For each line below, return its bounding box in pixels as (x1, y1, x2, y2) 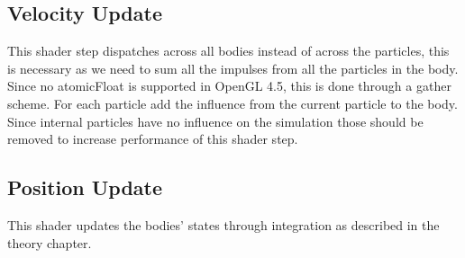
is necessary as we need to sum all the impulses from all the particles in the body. (7, 58, 459, 77)
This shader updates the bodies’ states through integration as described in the (7, 215, 440, 234)
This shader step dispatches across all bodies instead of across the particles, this (7, 41, 450, 60)
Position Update (7, 173, 163, 201)
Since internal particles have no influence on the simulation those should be (7, 111, 424, 130)
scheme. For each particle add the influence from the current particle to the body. (7, 93, 458, 112)
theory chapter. (7, 233, 92, 252)
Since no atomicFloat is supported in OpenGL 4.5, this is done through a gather (7, 76, 451, 95)
